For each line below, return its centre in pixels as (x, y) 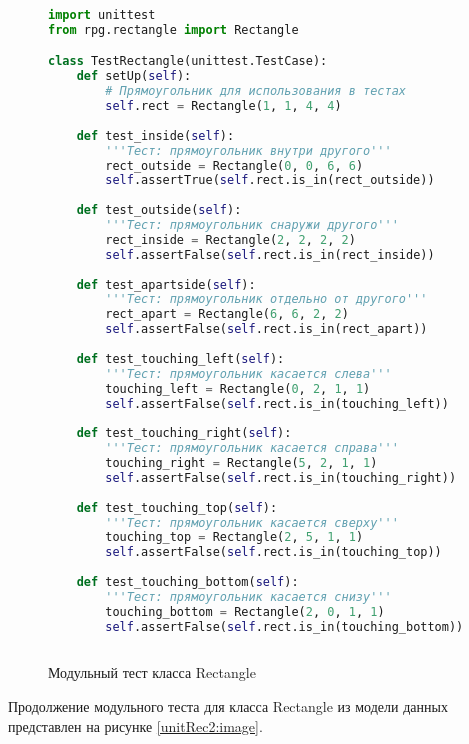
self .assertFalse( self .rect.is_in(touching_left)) (277, 403)
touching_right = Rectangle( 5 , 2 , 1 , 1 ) (241, 463)
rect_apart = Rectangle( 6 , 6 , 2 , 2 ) (227, 314)
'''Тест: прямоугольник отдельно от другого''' (266, 299)
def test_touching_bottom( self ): (187, 582)
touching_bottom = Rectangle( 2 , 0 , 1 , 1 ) (245, 611)
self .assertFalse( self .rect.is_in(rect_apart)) (266, 329)
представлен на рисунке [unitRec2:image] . (135, 725)
